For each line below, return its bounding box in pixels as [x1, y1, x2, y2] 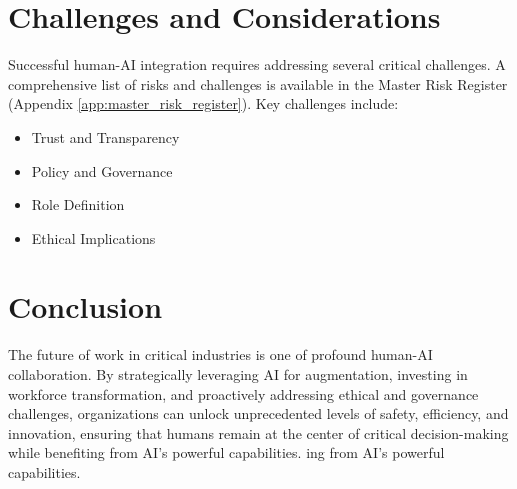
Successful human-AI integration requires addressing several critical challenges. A [8, 54, 506, 75]
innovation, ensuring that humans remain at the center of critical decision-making [8, 422, 509, 443]
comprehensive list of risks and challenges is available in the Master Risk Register [8, 73, 508, 94]
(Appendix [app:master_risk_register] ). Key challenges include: [8, 93, 399, 114]
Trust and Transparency [31, 126, 180, 147]
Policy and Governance [31, 160, 173, 181]
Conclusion [8, 286, 163, 327]
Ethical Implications [31, 227, 156, 248]
